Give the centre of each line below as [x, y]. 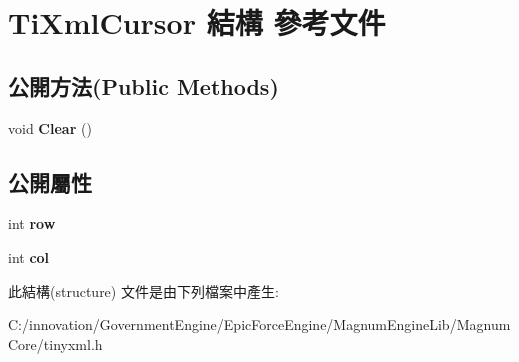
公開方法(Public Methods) [143, 85]
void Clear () [50, 127]
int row [32, 223]
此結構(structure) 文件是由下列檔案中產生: [143, 290]
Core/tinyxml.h [55, 343]
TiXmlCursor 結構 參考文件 [197, 22]
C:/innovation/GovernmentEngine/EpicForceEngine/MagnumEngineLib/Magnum [259, 324]
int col [29, 256]
